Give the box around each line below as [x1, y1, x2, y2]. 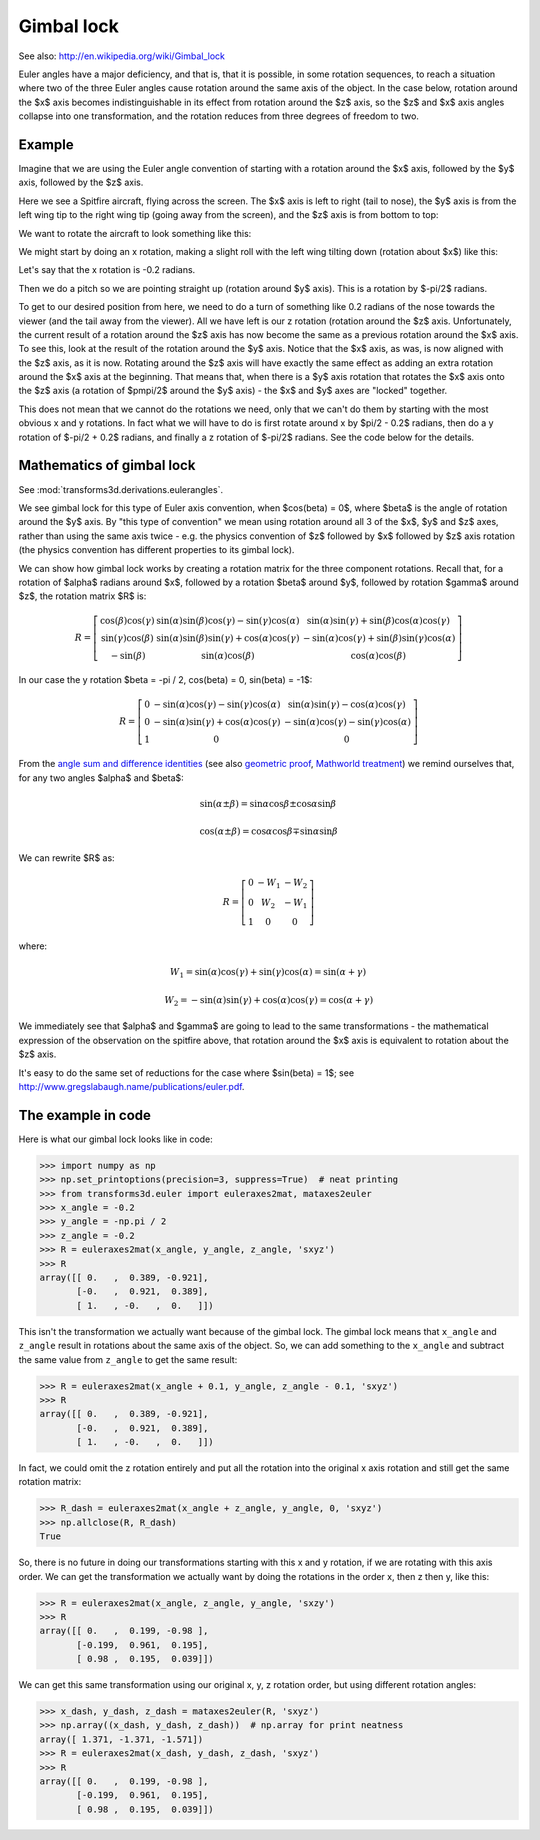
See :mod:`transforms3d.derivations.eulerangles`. [18, 483, 224, 495]
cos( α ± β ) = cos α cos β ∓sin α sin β [199, 826, 339, 837]
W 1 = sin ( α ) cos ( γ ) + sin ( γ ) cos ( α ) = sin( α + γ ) [170, 966, 367, 980]
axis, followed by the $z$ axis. [18, 176, 144, 189]
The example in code [18, 1106, 152, 1124]
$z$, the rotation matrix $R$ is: [18, 590, 147, 602]
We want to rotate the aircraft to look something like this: [18, 227, 252, 239]
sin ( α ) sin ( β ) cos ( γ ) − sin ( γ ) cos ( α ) [156, 615, 300, 627]
